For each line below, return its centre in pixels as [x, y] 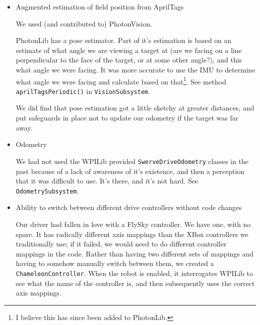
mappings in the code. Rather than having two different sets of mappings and [134, 253]
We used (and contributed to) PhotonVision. [84, 23]
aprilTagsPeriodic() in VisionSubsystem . [83, 91]
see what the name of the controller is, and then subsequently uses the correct [135, 283]
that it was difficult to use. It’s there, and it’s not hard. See [107, 181]
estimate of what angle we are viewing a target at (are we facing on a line [129, 50]
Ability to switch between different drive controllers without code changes [129, 207]
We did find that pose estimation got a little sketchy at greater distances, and [135, 108]
